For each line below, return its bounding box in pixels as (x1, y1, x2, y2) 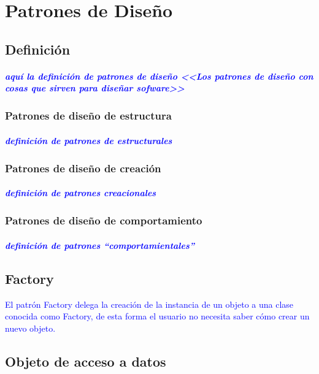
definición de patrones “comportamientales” (5, 239, 194, 251)
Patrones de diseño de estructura (5, 108, 172, 123)
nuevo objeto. (5, 321, 56, 334)
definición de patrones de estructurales (5, 134, 172, 147)
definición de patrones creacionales (5, 186, 156, 199)
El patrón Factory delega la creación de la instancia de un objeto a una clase (5, 297, 294, 310)
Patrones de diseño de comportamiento (5, 213, 202, 228)
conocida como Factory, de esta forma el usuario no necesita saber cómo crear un (5, 310, 310, 322)
